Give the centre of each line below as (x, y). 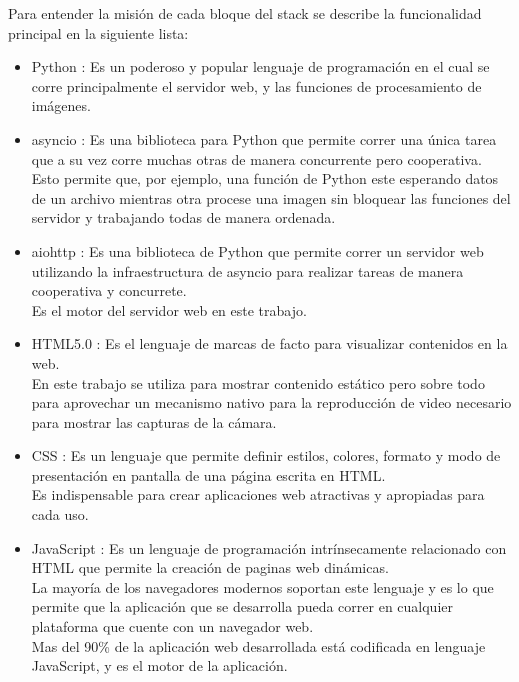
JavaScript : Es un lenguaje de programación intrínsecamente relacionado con (269, 547)
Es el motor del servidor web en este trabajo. (169, 309)
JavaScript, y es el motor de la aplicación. (159, 665)
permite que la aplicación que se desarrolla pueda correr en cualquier (242, 606)
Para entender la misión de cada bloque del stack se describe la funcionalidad (245, 13)
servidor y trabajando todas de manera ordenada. (183, 217)
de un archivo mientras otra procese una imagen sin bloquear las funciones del (271, 197)
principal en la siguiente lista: (98, 32)
